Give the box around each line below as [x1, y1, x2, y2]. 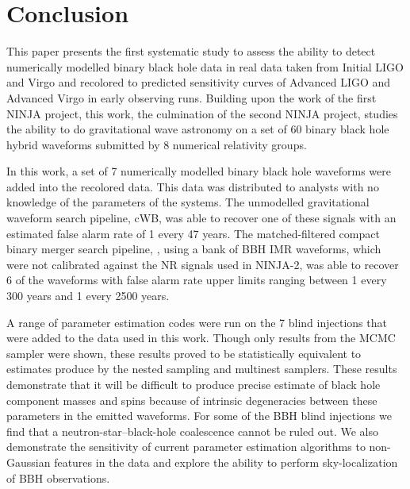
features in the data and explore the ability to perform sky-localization [54, 453, 398, 470]
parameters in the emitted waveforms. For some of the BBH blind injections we [6, 407, 392, 424]
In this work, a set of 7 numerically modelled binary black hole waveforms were [6, 163, 391, 179]
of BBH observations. [6, 469, 110, 486]
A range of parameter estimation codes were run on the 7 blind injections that [6, 314, 387, 330]
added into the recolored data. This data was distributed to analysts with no [6, 178, 379, 194]
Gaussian [6, 453, 51, 470]
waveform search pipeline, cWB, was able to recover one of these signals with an [6, 210, 397, 226]
